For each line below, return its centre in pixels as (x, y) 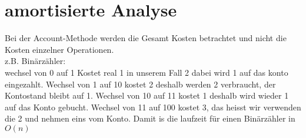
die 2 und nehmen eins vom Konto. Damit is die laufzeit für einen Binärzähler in (150, 118)
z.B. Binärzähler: (35, 61)
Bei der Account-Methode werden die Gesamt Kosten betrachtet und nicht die (146, 38)
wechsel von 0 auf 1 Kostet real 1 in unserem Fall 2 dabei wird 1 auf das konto (147, 72)
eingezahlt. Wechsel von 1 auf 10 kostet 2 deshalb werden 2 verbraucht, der (140, 84)
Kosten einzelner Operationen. (59, 49)
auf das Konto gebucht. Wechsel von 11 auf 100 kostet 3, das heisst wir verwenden (153, 107)
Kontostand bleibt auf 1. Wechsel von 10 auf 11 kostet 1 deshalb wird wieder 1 (147, 95)
